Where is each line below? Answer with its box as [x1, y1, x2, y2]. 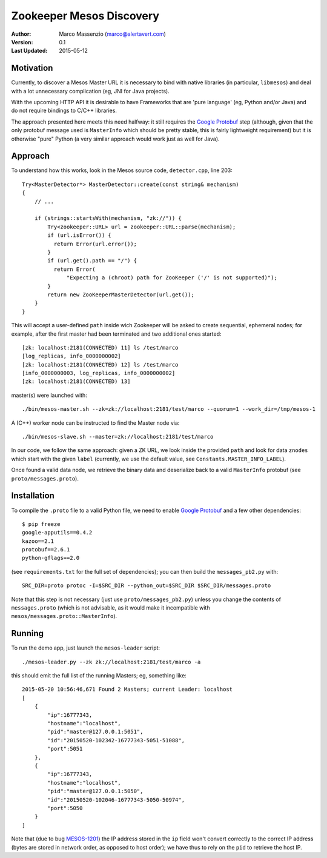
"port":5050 [47, 805, 83, 811]
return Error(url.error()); [53, 240, 137, 247]
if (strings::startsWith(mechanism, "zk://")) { [34, 215, 182, 222]
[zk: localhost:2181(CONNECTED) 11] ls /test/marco [22, 344, 179, 351]
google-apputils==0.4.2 [22, 529, 93, 536]
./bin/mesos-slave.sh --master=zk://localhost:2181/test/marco [22, 433, 214, 441]
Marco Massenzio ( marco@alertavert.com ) [59, 30, 167, 38]
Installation [11, 491, 54, 501]
